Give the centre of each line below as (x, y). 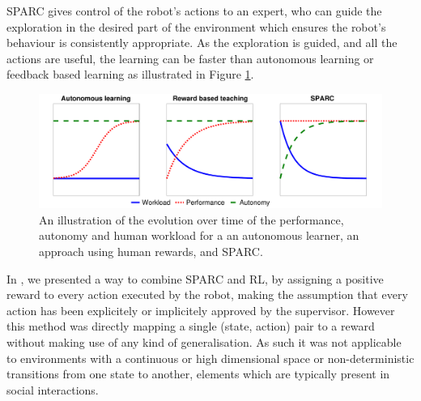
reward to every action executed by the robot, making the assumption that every (207, 294)
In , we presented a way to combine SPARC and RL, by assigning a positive (195, 278)
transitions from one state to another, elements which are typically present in (198, 374)
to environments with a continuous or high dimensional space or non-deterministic (210, 358)
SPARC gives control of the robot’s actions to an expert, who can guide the (194, 11)
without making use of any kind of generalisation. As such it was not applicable (204, 341)
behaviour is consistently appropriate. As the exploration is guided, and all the (202, 43)
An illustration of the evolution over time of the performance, (191, 219)
